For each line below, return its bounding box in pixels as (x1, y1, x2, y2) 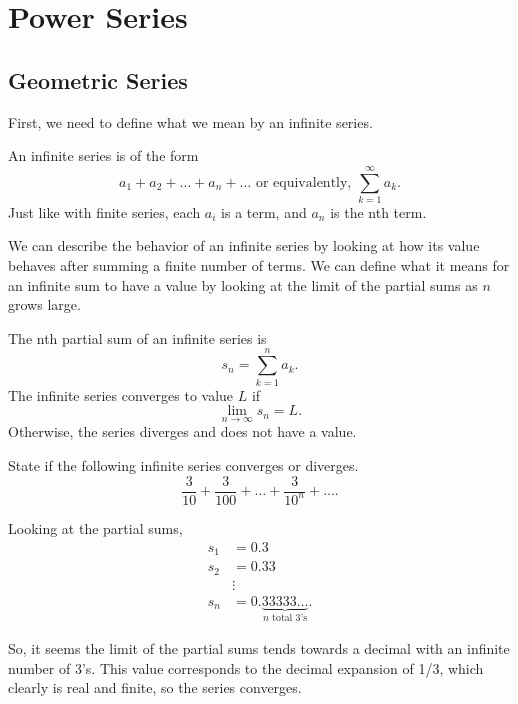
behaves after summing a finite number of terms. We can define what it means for (8, 255, 510, 276)
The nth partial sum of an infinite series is (8, 327, 267, 348)
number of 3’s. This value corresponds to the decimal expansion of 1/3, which (8, 657, 484, 678)
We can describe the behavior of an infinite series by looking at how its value (8, 235, 480, 256)
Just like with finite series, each (8, 201, 201, 222)
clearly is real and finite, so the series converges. (8, 677, 302, 698)
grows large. (8, 294, 81, 315)
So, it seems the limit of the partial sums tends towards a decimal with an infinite (8, 638, 510, 659)
